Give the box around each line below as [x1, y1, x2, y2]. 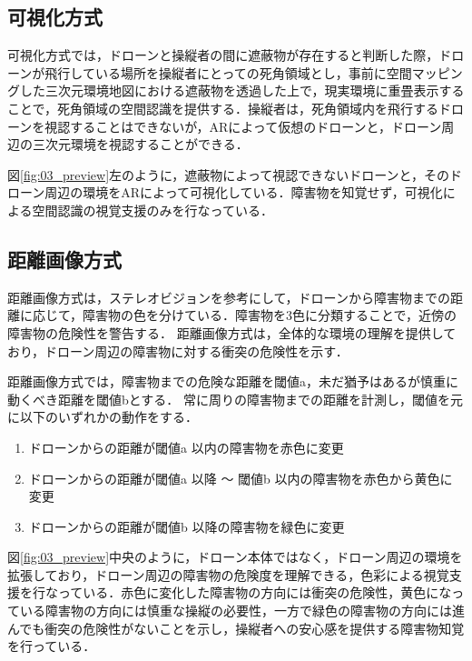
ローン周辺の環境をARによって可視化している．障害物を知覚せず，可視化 [7, 183, 443, 202]
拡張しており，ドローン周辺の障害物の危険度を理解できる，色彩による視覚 [7, 565, 449, 584]
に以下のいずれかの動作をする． [7, 407, 198, 426]
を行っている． [7, 636, 96, 656]
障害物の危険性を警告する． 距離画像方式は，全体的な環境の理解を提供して [7, 323, 457, 342]
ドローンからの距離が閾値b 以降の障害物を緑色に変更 [28, 516, 345, 536]
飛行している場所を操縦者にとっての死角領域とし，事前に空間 [44, 63, 412, 82]
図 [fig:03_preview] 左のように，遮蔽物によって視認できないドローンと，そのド [7, 165, 462, 184]
